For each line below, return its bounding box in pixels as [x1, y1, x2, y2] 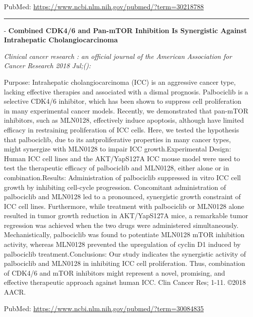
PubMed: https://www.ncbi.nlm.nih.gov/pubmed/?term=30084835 [4, 303, 204, 313]
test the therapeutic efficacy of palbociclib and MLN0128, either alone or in [4, 163, 229, 173]
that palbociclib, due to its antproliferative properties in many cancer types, [4, 134, 231, 144]
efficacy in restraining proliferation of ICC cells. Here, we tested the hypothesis [4, 124, 239, 134]
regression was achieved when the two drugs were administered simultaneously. [4, 220, 239, 230]
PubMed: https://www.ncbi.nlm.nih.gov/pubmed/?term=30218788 [4, 1, 204, 11]
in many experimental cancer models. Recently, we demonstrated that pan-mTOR [4, 105, 249, 115]
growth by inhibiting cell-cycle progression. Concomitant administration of [4, 182, 226, 192]
